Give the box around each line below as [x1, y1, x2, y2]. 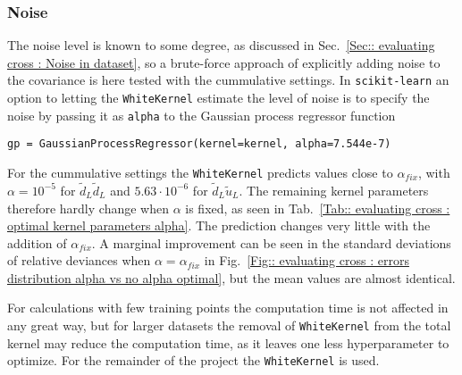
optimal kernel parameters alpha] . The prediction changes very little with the [7, 216, 431, 235]
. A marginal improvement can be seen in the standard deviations [91, 233, 451, 252]
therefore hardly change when [7, 198, 169, 217]
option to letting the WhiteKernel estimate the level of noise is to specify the [7, 88, 430, 107]
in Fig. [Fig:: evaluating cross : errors [204, 251, 409, 270]
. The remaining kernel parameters [239, 180, 429, 199]
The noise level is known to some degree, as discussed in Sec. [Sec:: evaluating [7, 36, 435, 54]
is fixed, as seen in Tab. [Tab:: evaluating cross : [185, 198, 450, 217]
